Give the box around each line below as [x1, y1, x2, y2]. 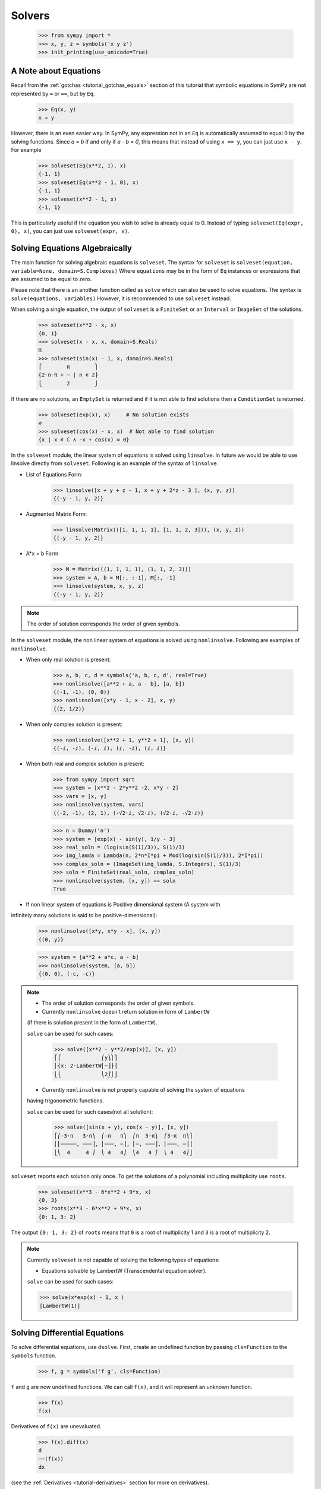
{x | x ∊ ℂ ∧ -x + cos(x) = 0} [38, 436, 130, 443]
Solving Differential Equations [11, 1328, 124, 1338]
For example [11, 146, 42, 153]
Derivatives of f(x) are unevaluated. [11, 1422, 102, 1429]
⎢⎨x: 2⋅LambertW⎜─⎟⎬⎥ [54, 1063, 118, 1069]
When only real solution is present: [26, 656, 111, 663]
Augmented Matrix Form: [26, 510, 87, 518]
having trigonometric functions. [27, 1097, 104, 1104]
